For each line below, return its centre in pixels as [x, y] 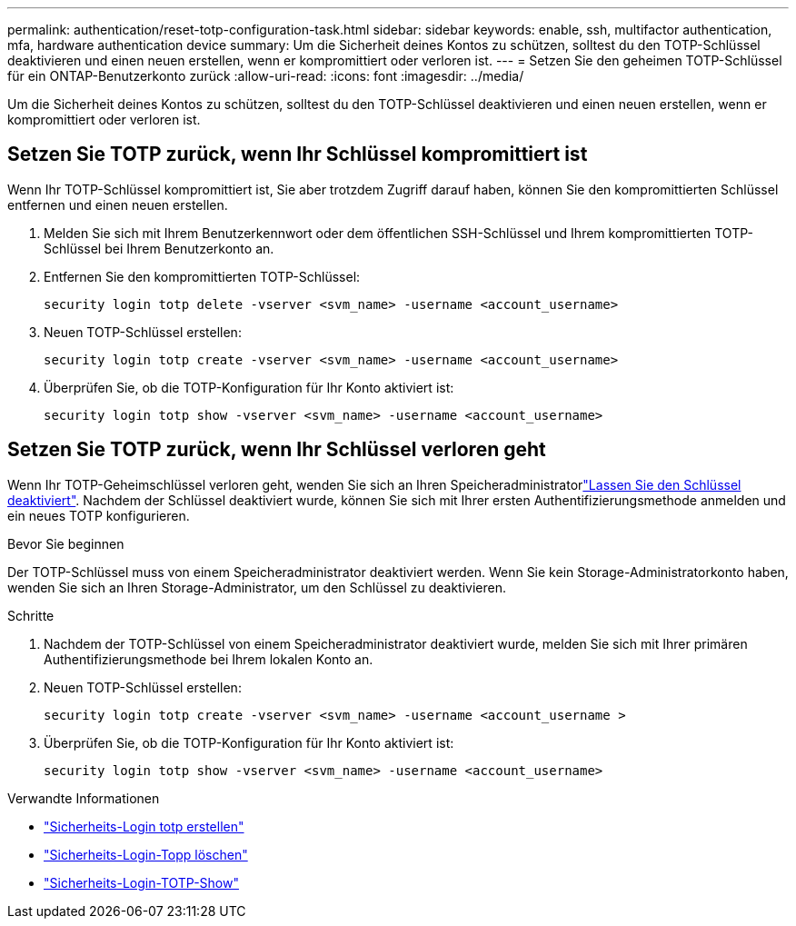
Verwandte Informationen [84, 798]
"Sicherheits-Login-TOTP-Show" [141, 882]
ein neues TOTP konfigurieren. [99, 515]
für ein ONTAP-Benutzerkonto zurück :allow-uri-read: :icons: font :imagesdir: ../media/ [266, 76]
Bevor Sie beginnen [66, 543]
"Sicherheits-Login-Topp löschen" [146, 854]
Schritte [31, 615]
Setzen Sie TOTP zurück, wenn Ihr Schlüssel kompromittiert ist [298, 154]
